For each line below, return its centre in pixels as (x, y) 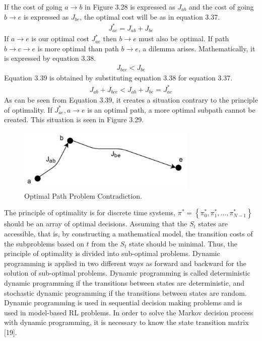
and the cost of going (221, 7)
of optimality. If (28, 109)
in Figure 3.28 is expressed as (130, 7)
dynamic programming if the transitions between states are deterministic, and (124, 282)
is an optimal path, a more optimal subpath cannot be (171, 109)
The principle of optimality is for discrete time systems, (90, 212)
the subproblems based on (44, 243)
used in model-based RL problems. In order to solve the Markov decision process (129, 312)
